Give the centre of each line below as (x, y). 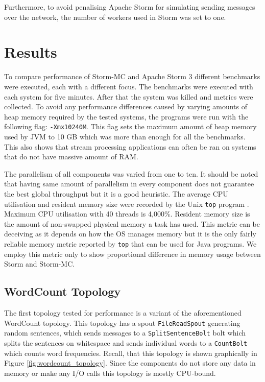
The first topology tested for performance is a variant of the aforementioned (123, 312)
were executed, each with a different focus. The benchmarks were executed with (129, 86)
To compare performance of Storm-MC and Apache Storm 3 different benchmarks (132, 76)
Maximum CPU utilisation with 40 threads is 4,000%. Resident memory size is (127, 214)
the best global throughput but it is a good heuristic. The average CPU (116, 193)
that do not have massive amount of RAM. (71, 157)
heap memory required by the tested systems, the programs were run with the (126, 116)
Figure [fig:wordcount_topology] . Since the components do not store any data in (130, 363)
